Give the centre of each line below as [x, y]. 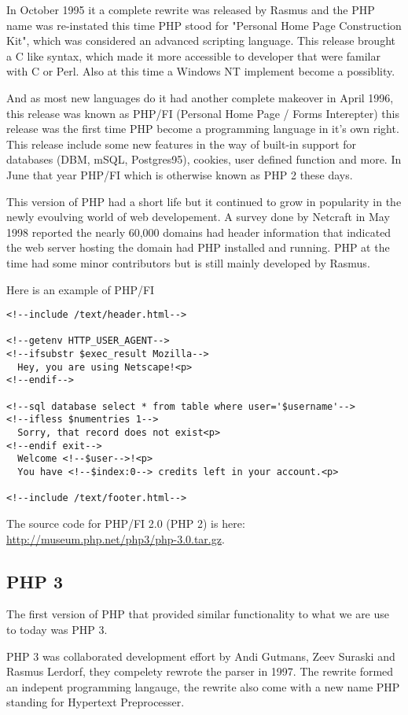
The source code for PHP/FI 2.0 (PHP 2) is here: [126, 523]
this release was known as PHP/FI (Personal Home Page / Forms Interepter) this [203, 113]
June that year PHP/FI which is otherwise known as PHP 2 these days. [180, 174]
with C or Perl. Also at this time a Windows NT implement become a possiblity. [201, 71]
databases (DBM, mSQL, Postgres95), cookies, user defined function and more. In [204, 159]
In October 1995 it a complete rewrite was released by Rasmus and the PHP [191, 9]
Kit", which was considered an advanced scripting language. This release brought [201, 41]
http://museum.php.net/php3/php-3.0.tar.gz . [116, 538]
